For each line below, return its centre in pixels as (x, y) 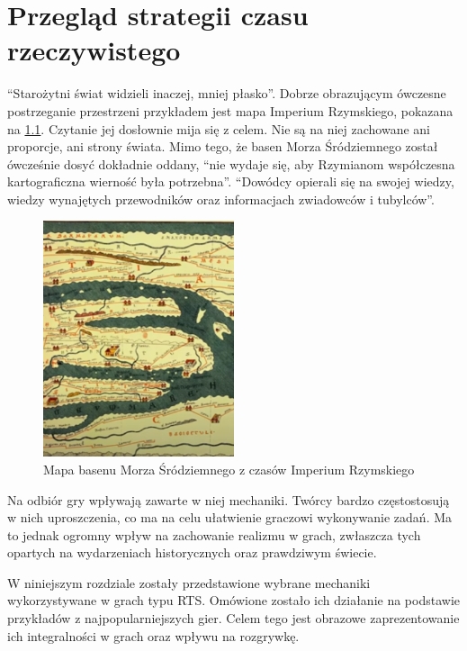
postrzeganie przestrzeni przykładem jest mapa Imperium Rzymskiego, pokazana (230, 110)
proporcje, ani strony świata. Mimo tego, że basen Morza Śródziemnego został (223, 146)
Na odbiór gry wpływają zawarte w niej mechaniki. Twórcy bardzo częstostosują (229, 499)
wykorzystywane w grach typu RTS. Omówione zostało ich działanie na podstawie (233, 600)
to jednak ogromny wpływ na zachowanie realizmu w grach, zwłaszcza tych (214, 534)
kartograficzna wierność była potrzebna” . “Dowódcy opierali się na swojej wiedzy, (231, 181)
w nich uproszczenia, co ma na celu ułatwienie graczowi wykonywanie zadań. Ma (230, 517)
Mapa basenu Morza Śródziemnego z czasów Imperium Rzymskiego (229, 469)
